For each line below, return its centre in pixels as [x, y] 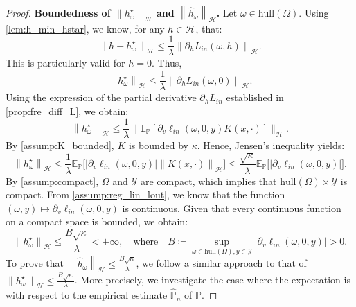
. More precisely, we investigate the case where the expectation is [212, 280]
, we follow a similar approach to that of [221, 263]
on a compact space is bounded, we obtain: [97, 221]
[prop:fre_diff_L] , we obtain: [67, 111]
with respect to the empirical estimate [87, 295]
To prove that [35, 263]
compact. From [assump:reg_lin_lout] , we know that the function [145, 194]
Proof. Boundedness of [58, 13]
